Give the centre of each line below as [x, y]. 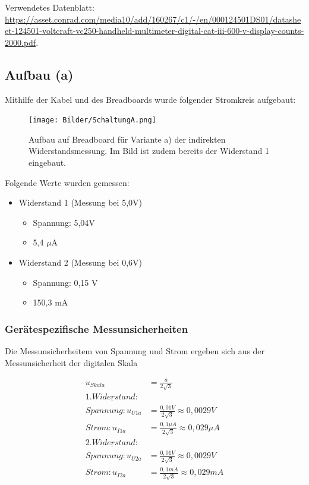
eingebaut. [48, 163]
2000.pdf [21, 42]
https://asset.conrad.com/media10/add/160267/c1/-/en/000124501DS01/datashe [153, 19]
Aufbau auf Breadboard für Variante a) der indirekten [127, 139]
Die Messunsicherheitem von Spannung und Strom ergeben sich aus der [135, 350]
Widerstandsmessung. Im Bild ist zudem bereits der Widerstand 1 [149, 151]
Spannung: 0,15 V [65, 282]
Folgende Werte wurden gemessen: [67, 182]
